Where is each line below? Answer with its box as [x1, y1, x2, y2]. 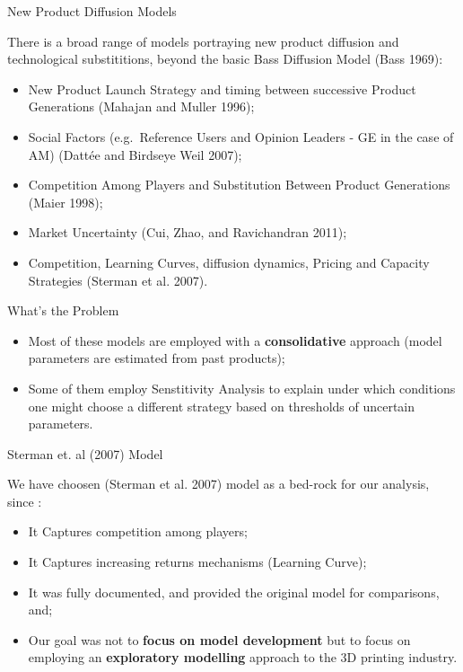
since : [7, 491, 42, 510]
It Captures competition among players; [28, 522, 248, 541]
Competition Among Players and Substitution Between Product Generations [28, 175, 450, 194]
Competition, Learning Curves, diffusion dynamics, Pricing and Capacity [28, 252, 430, 271]
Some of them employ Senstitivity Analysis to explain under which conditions [28, 378, 456, 397]
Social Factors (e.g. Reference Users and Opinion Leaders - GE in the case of [28, 127, 454, 146]
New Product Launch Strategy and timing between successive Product [28, 79, 416, 98]
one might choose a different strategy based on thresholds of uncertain [28, 396, 415, 415]
